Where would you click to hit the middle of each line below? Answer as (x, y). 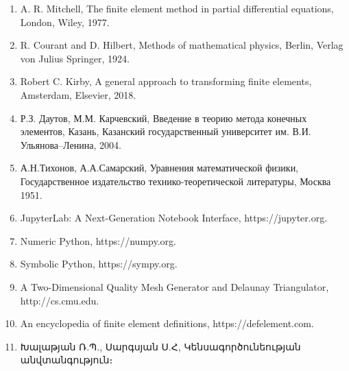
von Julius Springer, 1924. (75, 58)
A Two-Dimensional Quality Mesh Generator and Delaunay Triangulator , (174, 286)
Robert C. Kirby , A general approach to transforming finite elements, (166, 81)
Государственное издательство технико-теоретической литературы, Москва (176, 181)
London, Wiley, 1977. (65, 22)
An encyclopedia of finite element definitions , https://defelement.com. (167, 323)
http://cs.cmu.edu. (60, 300)
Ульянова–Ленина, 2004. (71, 144)
